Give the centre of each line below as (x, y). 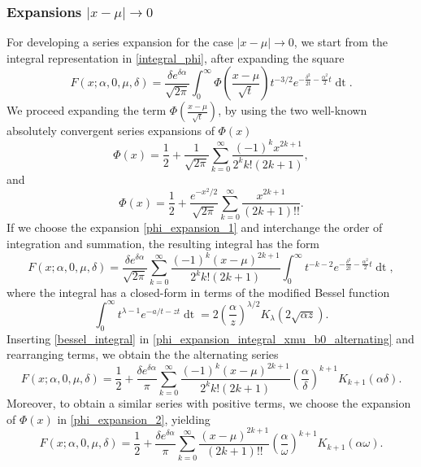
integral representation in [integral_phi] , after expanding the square (176, 57)
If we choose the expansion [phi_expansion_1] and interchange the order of (195, 227)
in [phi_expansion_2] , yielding (134, 419)
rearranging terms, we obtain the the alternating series (143, 354)
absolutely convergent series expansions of (111, 131)
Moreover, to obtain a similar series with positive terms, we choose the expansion (209, 403)
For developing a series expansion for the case (120, 42)
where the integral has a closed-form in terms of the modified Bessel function (198, 292)
